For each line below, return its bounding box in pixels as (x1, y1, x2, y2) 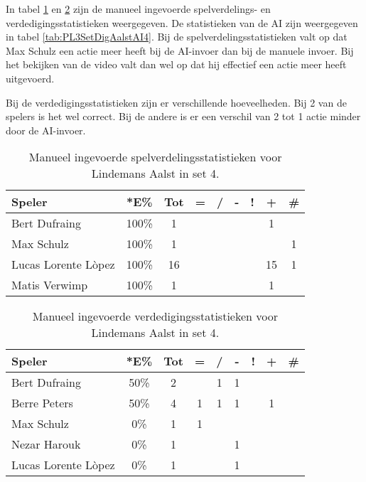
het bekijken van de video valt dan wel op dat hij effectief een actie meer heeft (6, 57, 347, 72)
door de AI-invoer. (6, 122, 86, 137)
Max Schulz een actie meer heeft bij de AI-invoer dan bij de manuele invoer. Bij (6, 43, 354, 58)
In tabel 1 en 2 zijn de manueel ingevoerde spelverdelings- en (6, 1, 271, 16)
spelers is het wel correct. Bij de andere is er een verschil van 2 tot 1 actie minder (6, 109, 361, 124)
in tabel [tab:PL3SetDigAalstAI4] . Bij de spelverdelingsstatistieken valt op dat (6, 29, 348, 44)
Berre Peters (11, 395, 73, 412)
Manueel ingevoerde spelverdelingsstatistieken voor (28, 149, 282, 166)
